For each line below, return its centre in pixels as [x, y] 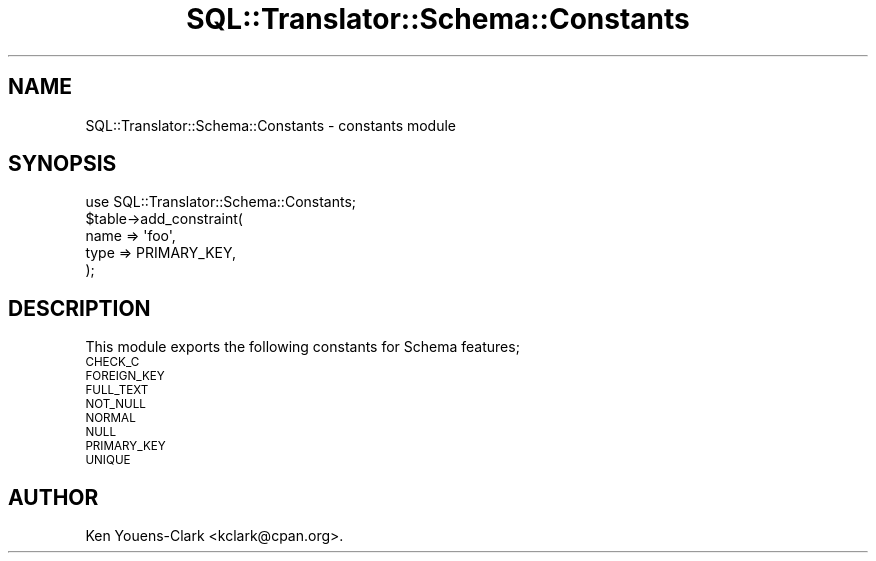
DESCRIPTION [79, 308]
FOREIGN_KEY [125, 376]
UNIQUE [108, 460]
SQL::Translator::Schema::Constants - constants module [271, 125]
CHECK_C [112, 362]
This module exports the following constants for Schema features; [302, 347]
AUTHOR [53, 497]
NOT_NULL [115, 404]
